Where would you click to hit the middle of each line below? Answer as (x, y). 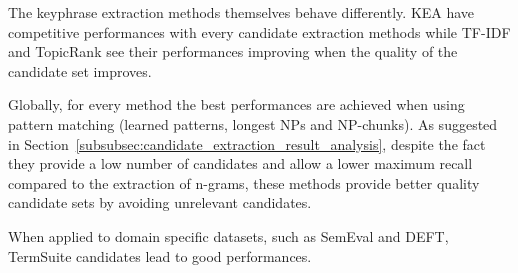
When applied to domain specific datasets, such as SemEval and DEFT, (228, 235)
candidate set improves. (80, 70)
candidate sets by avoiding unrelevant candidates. (160, 202)
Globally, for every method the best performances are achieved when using (236, 104)
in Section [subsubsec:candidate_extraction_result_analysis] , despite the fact (247, 143)
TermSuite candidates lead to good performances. (160, 255)
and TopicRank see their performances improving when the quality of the (233, 51)
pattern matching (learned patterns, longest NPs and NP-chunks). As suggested (253, 123)
